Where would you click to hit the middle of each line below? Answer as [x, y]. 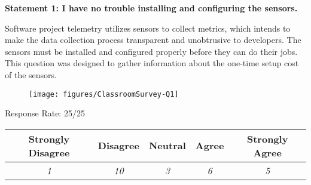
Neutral [167, 146]
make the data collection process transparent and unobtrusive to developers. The [153, 40]
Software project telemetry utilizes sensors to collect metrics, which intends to [148, 28]
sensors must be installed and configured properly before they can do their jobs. [151, 51]
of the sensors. [31, 74]
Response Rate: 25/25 [45, 113]
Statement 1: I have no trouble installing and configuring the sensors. [151, 8]
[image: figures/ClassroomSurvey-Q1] [104, 94]
